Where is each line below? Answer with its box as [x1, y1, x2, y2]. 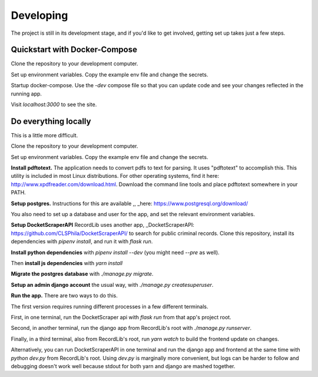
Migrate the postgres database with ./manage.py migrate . [11, 270, 154, 277]
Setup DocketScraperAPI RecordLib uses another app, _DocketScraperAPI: [11, 221, 194, 229]
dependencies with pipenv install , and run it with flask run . [11, 238, 153, 245]
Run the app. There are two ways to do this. [11, 292, 118, 299]
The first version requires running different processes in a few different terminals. [11, 303, 208, 310]
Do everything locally [11, 116, 91, 126]
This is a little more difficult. [11, 131, 78, 138]
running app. [11, 90, 42, 97]
